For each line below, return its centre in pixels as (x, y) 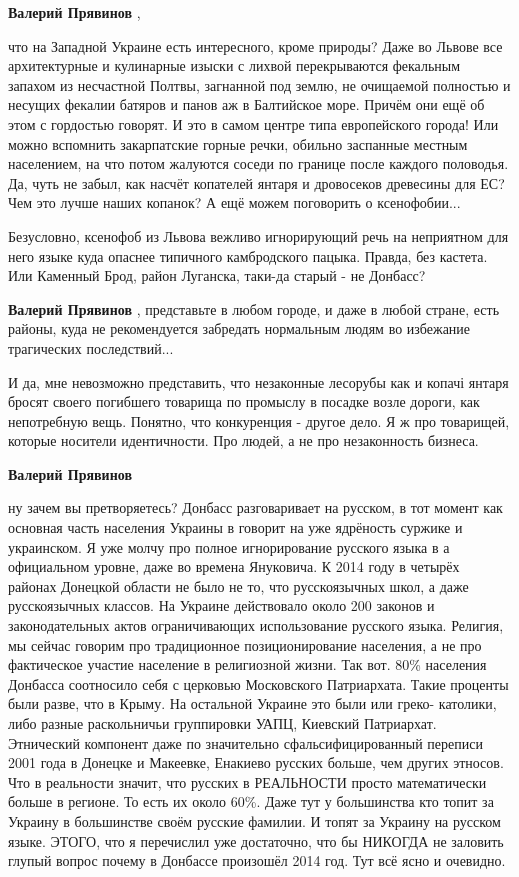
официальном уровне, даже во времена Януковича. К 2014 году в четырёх (234, 566)
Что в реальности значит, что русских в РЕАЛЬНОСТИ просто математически (247, 781)
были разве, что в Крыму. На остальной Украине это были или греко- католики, (252, 703)
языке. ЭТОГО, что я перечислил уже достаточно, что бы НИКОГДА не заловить (256, 840)
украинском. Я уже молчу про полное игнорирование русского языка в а (229, 546)
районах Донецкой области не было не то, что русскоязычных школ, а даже (238, 585)
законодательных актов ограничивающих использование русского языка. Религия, (256, 625)
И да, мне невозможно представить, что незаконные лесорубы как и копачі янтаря (258, 381)
